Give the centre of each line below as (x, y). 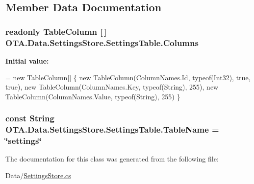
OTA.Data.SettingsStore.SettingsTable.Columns (102, 42)
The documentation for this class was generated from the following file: (112, 159)
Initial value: (27, 60)
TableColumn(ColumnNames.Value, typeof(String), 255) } (93, 96)
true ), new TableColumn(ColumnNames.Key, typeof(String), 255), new (112, 87)
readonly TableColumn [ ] (56, 31)
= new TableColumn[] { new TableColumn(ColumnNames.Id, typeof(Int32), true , (128, 77)
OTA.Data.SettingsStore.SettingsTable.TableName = (112, 129)
